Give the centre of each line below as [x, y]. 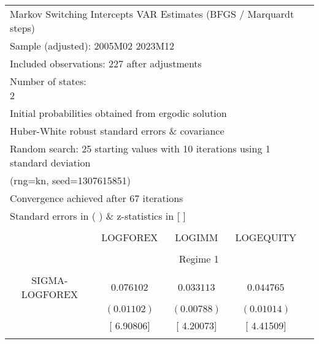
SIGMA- [50, 280]
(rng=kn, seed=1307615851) [71, 180]
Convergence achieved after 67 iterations [97, 198]
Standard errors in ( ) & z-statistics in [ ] [98, 216]
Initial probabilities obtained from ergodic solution [118, 113]
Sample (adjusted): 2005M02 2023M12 [92, 46]
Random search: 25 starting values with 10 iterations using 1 [140, 148]
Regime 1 [199, 259]
